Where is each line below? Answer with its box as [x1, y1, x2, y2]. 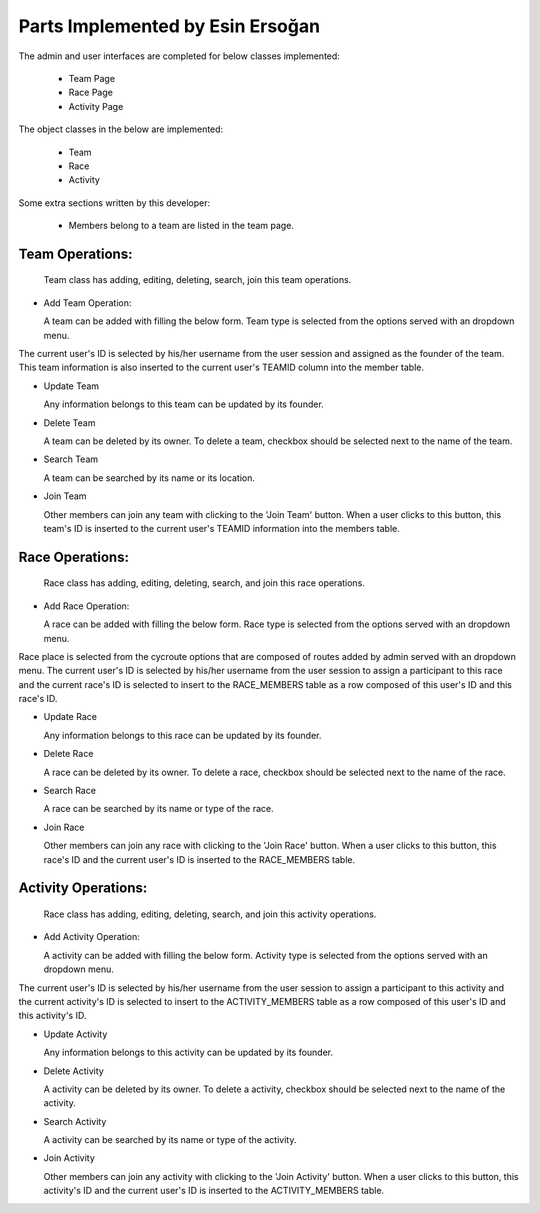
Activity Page [68, 100, 124, 112]
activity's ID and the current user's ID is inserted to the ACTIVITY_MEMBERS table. [43, 1185, 385, 1197]
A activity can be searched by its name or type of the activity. [43, 1134, 297, 1146]
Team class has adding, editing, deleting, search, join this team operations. [43, 274, 352, 286]
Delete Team [43, 416, 96, 429]
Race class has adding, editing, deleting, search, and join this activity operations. [43, 908, 377, 920]
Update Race [43, 711, 97, 723]
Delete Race [43, 748, 94, 760]
